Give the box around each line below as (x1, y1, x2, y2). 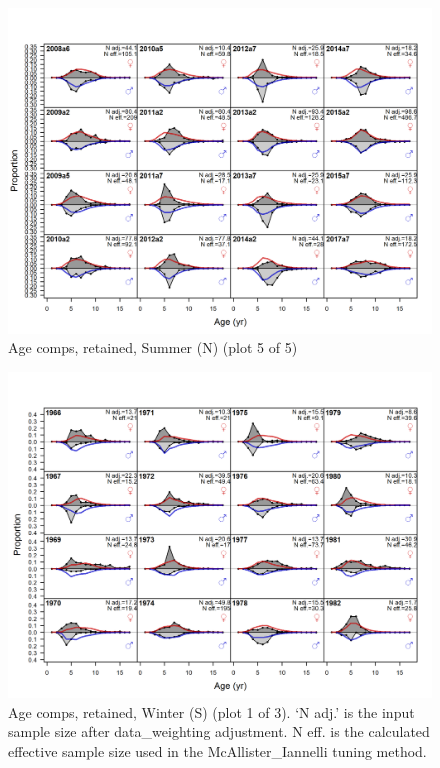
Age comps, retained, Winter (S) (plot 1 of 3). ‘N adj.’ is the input (8, 701, 415, 722)
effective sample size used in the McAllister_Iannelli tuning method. (8, 740, 427, 761)
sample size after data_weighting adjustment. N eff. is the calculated (8, 721, 430, 742)
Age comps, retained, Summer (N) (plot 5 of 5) (8, 337, 298, 358)
